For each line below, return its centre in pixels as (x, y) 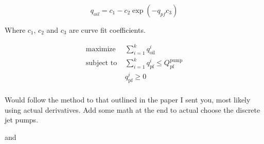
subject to (101, 63)
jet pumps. (22, 120)
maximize (101, 49)
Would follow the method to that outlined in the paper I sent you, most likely (128, 100)
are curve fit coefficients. (107, 30)
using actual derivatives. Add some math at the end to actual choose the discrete (133, 109)
